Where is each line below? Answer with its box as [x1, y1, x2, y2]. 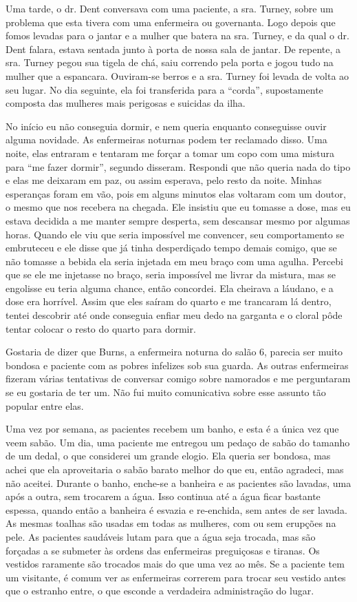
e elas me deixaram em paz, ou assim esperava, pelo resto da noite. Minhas [6, 173, 322, 187]
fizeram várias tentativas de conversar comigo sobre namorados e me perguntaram [6, 371, 351, 386]
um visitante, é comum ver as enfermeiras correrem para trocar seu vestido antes [6, 570, 346, 584]
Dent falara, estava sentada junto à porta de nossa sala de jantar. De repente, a [6, 41, 341, 56]
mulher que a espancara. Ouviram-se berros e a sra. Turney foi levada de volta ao [6, 68, 349, 83]
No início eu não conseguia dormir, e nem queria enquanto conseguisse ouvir [6, 118, 327, 133]
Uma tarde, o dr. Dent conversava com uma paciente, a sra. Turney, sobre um [6, 1, 334, 15]
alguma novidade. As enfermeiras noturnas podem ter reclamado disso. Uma [6, 132, 327, 147]
